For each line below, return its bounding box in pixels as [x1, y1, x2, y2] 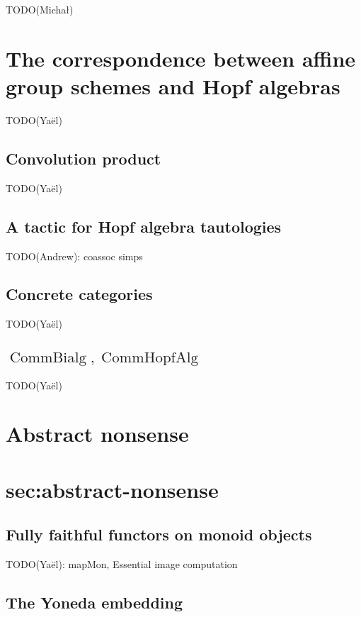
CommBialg [9, 350, 87, 366]
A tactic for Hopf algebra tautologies [6, 215, 282, 237]
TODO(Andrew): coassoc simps [6, 248, 143, 263]
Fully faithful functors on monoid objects [6, 523, 312, 545]
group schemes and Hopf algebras [6, 71, 340, 100]
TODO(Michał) [6, 2, 74, 16]
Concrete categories [6, 283, 153, 305]
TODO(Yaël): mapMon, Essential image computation [6, 557, 238, 572]
